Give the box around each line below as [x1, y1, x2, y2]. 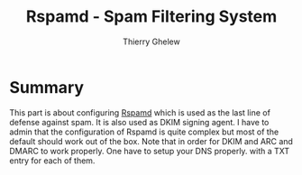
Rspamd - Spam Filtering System [25, 6, 278, 27]
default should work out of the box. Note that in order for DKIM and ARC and [9, 135, 293, 146]
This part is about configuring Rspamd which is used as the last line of [9, 106, 270, 118]
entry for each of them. [9, 155, 96, 166]
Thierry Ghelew [123, 36, 180, 47]
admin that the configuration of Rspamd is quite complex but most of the [9, 126, 279, 137]
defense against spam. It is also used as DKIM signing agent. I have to [9, 116, 270, 127]
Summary [9, 77, 84, 97]
